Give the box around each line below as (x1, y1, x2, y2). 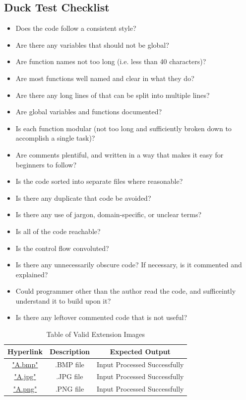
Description (49, 346, 90, 356)
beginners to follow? (15, 159, 77, 169)
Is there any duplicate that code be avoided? (15, 192, 151, 203)
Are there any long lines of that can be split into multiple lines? (15, 89, 210, 100)
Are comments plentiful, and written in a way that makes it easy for (15, 149, 224, 160)
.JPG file (56, 371, 83, 382)
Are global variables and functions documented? (15, 106, 162, 117)
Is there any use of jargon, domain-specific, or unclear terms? (15, 209, 202, 220)
